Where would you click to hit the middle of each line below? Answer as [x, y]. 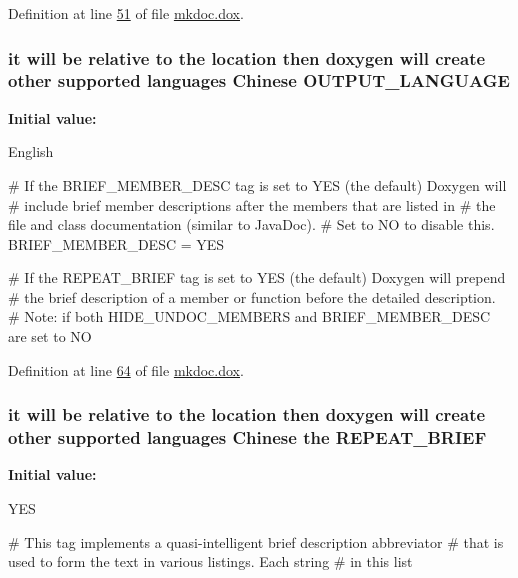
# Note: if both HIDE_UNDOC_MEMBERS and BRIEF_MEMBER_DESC [249, 316]
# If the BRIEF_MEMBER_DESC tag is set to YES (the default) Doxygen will [257, 184]
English [31, 151]
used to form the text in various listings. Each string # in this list [210, 561]
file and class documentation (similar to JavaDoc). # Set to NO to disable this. [251, 224]
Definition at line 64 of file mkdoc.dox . [126, 369]
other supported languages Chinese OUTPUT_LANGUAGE [259, 80]
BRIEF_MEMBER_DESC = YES [116, 243]
